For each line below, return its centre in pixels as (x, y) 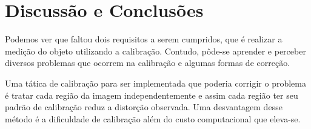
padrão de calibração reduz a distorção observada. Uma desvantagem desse (144, 107)
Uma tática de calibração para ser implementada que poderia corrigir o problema (155, 83)
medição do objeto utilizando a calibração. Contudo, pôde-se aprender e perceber (155, 51)
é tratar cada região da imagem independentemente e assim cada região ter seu (152, 95)
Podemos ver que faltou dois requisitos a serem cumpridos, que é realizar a (144, 39)
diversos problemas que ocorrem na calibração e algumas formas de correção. (148, 63)
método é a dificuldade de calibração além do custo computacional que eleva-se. (153, 118)
